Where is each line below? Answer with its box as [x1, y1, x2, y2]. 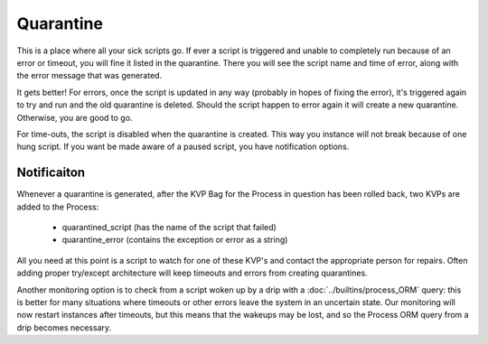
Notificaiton [16, 165, 86, 181]
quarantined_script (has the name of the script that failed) [61, 221, 277, 232]
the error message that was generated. [16, 70, 163, 81]
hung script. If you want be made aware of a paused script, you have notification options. [16, 141, 350, 153]
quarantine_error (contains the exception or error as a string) [61, 235, 288, 246]
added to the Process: [16, 201, 99, 212]
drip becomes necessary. [16, 321, 112, 333]
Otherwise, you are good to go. [16, 112, 133, 123]
